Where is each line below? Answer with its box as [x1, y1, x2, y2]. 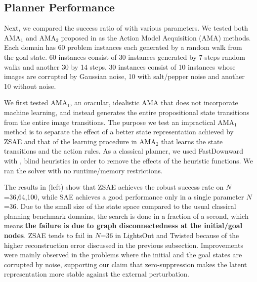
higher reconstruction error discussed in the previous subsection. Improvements [4, 240, 243, 250]
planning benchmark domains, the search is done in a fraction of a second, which [4, 210, 249, 221]
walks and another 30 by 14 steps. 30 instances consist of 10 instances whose [4, 61, 236, 72]
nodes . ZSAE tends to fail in [4, 230, 93, 241]
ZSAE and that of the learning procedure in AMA [4, 136, 156, 146]
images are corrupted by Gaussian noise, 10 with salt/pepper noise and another [4, 71, 245, 81]
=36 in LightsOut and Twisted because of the [100, 230, 239, 241]
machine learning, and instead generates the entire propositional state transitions [4, 107, 250, 117]
